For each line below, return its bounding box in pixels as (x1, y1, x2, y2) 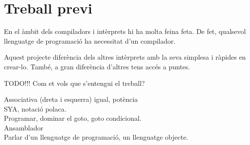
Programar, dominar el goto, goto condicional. (4, 113, 142, 123)
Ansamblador (4, 122, 44, 132)
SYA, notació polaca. (4, 103, 67, 113)
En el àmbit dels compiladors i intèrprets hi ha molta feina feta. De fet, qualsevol (4, 26, 246, 36)
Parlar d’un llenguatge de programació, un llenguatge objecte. (4, 132, 188, 142)
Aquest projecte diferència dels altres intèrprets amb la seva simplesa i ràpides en (4, 52, 246, 62)
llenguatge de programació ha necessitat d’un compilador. (4, 35, 176, 46)
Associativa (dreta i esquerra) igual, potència (4, 94, 138, 104)
